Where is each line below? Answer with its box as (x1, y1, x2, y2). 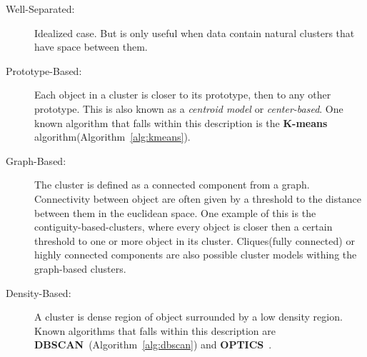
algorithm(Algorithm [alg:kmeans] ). (34, 129, 191, 144)
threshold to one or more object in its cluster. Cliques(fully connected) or (34, 233, 355, 248)
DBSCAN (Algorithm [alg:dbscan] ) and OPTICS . (34, 337, 272, 352)
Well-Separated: (6, 1, 75, 16)
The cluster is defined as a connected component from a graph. (34, 177, 310, 192)
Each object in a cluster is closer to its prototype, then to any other (34, 87, 331, 102)
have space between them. (34, 39, 148, 54)
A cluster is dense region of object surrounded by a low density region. (34, 309, 343, 324)
